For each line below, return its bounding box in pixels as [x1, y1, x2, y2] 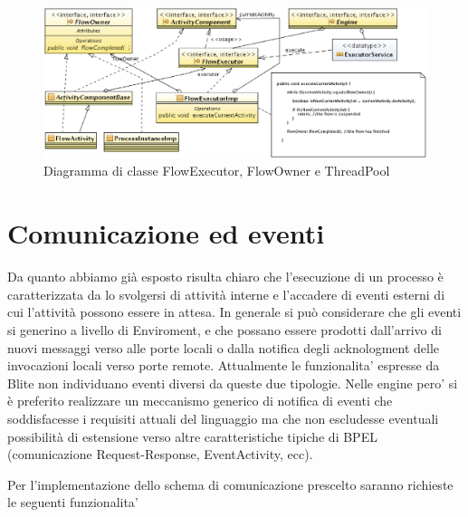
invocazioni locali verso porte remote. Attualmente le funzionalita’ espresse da [7, 356, 440, 375]
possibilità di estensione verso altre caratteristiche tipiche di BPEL [7, 426, 377, 445]
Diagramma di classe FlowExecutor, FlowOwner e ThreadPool [43, 161, 390, 180]
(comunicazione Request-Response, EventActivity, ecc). [7, 445, 313, 464]
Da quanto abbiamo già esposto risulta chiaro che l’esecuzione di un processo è [7, 267, 444, 286]
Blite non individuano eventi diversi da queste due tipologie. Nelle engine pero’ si [7, 373, 458, 392]
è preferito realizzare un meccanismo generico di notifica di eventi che [7, 391, 393, 410]
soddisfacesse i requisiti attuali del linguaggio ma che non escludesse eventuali [7, 408, 439, 427]
